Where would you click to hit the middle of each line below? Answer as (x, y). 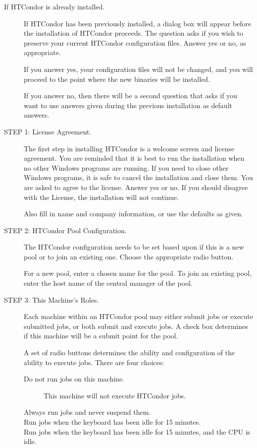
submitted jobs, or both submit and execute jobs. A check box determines (136, 326)
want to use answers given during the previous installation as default (128, 105)
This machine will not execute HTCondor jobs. (115, 395)
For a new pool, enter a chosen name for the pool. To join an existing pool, (138, 273)
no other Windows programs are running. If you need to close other (126, 167)
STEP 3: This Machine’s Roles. (51, 299)
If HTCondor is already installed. (54, 6)
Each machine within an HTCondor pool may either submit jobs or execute (138, 316)
